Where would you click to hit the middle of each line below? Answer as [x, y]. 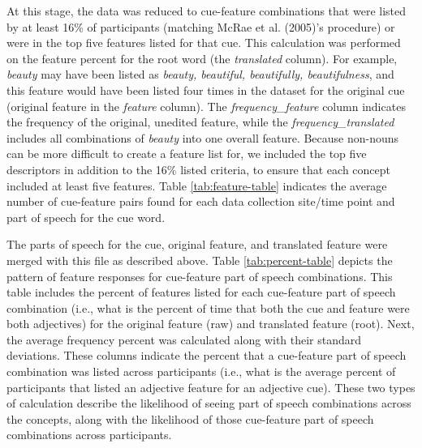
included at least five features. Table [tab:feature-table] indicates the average [197, 185]
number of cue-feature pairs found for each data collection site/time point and [201, 201]
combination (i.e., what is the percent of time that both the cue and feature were [208, 307]
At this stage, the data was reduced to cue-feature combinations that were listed [207, 11]
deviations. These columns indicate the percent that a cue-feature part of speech [207, 355]
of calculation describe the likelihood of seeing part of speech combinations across [209, 403]
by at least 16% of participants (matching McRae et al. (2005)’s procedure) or [201, 26]
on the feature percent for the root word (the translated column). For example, [202, 58]
